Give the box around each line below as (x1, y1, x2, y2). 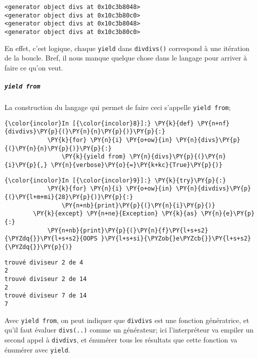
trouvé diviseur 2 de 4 (4, 258, 83, 266)
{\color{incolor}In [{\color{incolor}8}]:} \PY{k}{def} (4, 119, 194, 127)
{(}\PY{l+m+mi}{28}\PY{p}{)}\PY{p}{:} (4, 193, 133, 200)
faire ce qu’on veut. (4, 62, 63, 72)
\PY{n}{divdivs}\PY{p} (176, 185, 251, 192)
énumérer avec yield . (4, 344, 70, 354)
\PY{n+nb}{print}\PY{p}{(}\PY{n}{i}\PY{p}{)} (61, 201, 216, 209)
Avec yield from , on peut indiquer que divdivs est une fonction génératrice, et (4, 314, 250, 325)
